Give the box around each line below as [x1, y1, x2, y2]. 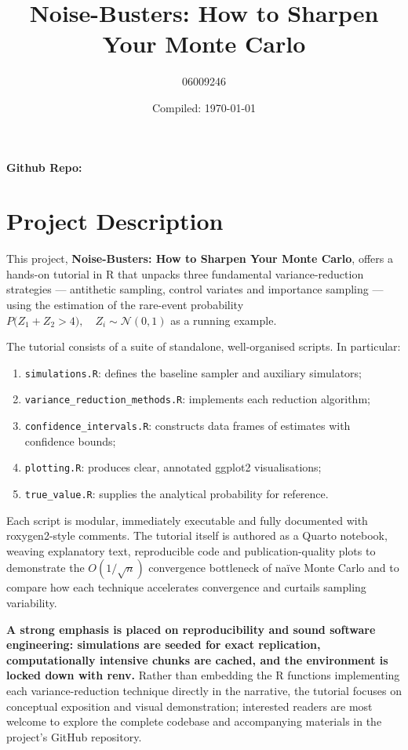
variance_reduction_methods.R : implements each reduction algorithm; [24, 391, 370, 407]
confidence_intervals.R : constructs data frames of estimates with [24, 417, 351, 434]
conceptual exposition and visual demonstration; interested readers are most [6, 697, 373, 714]
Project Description [6, 205, 224, 237]
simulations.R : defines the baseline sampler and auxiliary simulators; [24, 364, 362, 380]
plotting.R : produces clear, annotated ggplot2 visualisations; [24, 459, 322, 475]
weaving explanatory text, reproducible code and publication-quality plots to [6, 542, 376, 559]
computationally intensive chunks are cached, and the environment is [6, 651, 388, 668]
